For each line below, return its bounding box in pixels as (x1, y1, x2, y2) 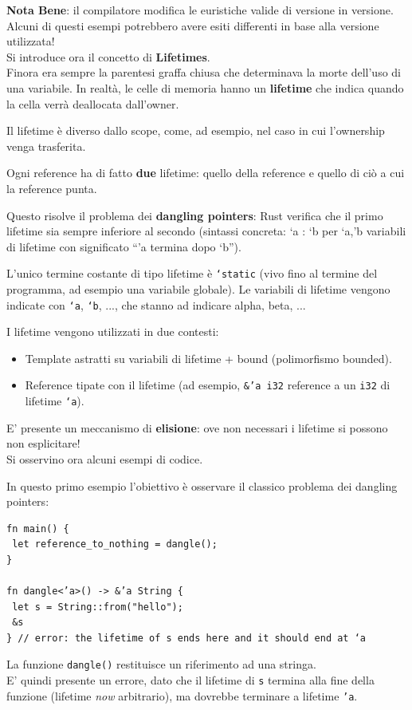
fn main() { (6, 523, 69, 534)
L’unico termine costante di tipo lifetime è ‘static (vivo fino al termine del (6, 265, 378, 282)
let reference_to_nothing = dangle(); (12, 538, 218, 550)
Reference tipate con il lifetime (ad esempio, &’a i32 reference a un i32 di (25, 377, 390, 393)
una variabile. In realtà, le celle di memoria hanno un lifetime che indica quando (6, 79, 404, 96)
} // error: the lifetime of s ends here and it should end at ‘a (6, 632, 367, 644)
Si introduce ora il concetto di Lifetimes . (6, 48, 210, 65)
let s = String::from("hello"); (12, 601, 183, 613)
